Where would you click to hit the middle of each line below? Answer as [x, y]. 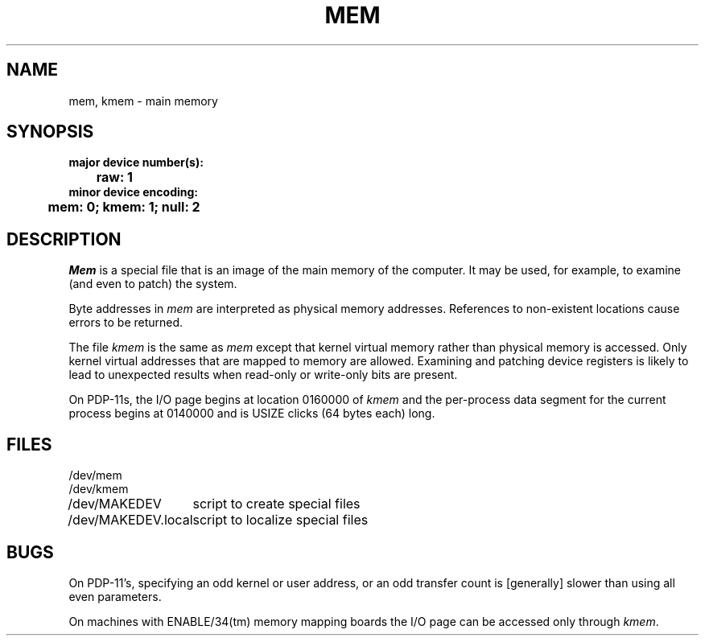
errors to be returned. [126, 323]
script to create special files [276, 504]
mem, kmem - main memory [143, 101]
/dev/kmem [99, 489]
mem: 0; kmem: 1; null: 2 [124, 207]
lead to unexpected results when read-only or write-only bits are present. [263, 375]
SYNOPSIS [50, 132]
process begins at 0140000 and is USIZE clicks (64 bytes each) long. [252, 414]
